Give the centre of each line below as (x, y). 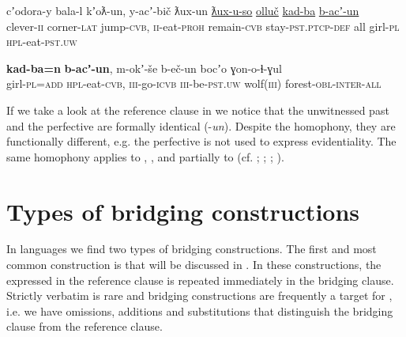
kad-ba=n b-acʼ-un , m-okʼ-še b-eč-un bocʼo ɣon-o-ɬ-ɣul (144, 68)
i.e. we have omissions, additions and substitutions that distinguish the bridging (200, 310)
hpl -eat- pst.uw (42, 42)
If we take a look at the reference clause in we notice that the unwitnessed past (198, 110)
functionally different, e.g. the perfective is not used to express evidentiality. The (201, 141)
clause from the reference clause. (85, 326)
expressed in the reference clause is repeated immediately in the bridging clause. (200, 280)
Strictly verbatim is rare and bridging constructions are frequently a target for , (199, 295)
